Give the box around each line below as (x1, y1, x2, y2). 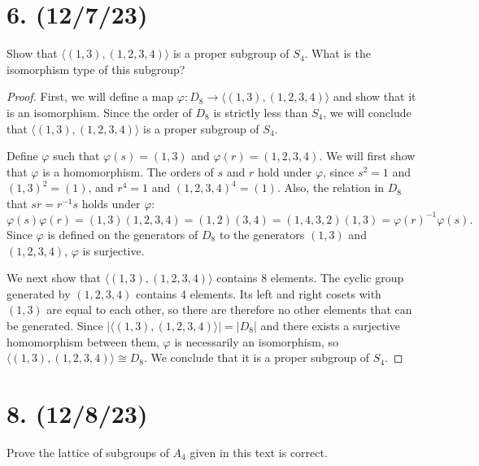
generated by (7, 285, 71, 302)
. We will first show (319, 147, 416, 164)
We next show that (7, 269, 101, 286)
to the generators (219, 225, 305, 242)
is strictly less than (213, 103, 308, 120)
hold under (258, 163, 312, 180)
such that (53, 147, 100, 164)
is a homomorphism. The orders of (42, 163, 214, 180)
